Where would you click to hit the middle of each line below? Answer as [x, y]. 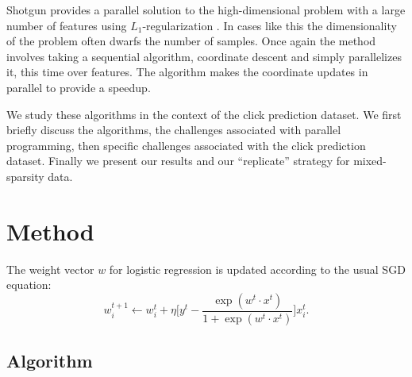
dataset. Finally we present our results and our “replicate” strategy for [178, 161]
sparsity [25, 176]
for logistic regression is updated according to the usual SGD [257, 269]
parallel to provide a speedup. [79, 87]
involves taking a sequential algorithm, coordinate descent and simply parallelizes [204, 56]
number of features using [67, 25]
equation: [29, 285]
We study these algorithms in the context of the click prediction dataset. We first [204, 114]
